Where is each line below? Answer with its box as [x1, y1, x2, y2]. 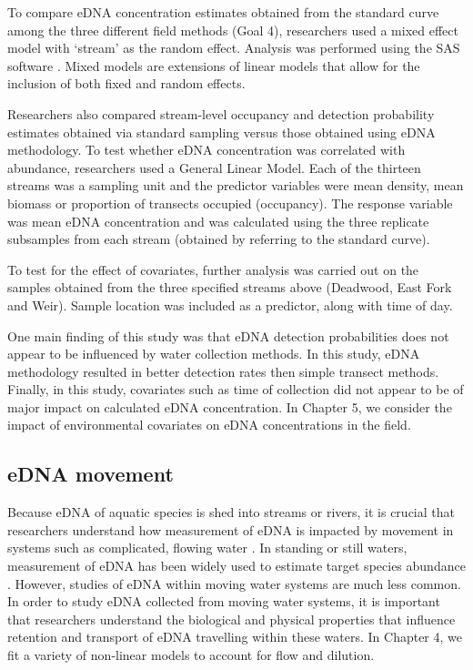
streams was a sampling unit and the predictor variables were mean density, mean [7, 176, 464, 195]
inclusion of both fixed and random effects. [7, 74, 246, 93]
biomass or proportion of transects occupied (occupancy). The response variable [7, 193, 453, 212]
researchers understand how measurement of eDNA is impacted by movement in [7, 520, 454, 539]
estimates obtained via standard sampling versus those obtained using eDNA [7, 122, 436, 141]
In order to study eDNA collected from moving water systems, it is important [7, 592, 440, 611]
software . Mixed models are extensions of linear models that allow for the [7, 56, 420, 75]
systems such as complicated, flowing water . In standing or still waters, [7, 538, 408, 557]
